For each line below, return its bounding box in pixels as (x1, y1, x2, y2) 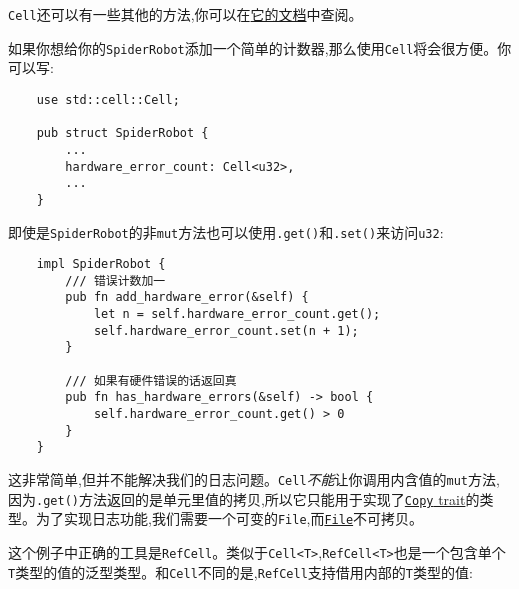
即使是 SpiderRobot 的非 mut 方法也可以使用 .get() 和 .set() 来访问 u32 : (8, 221, 444, 242)
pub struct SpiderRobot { (36, 126, 209, 141)
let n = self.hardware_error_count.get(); (93, 307, 381, 322)
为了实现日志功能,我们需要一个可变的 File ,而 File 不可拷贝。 (35, 508, 424, 529)
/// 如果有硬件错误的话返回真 (65, 373, 237, 388)
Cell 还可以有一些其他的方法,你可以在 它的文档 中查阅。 (8, 4, 363, 24)
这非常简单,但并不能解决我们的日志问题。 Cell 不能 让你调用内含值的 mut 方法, (8, 469, 500, 490)
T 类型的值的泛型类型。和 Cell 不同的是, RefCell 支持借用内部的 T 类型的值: (8, 561, 473, 582)
